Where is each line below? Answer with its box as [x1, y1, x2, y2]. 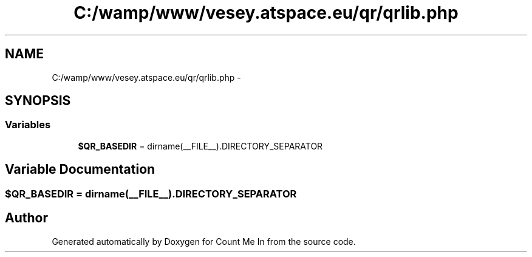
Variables [5, 118, 51, 131]
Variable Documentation [5, 162, 155, 177]
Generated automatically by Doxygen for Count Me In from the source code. [52, 236, 356, 247]
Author [5, 210, 48, 226]
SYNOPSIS [5, 93, 71, 109]
